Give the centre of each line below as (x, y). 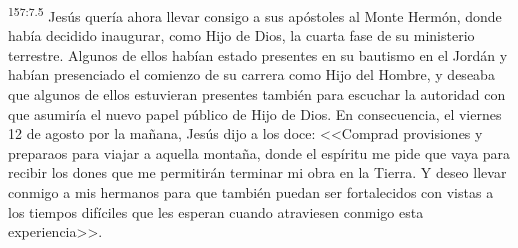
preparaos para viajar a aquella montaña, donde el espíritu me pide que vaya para (259, 152)
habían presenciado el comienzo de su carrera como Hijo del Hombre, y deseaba (251, 74)
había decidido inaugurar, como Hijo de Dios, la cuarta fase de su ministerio (241, 35)
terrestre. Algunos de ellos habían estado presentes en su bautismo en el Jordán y (258, 54)
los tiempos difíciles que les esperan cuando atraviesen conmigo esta (216, 211)
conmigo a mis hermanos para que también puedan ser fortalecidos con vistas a (251, 192)
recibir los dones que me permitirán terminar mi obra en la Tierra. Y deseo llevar (257, 172)
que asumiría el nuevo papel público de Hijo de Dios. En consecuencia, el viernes (255, 113)
